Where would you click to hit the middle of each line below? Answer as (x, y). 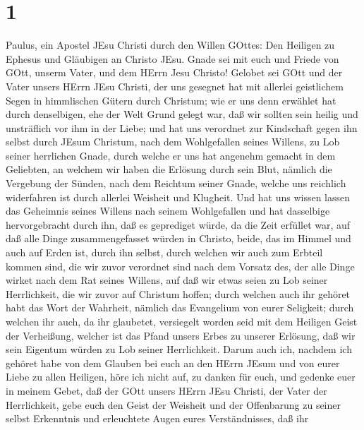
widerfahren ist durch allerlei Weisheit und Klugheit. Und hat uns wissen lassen (178, 197)
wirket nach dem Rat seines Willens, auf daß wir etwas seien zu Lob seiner (167, 280)
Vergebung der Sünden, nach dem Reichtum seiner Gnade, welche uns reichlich (176, 183)
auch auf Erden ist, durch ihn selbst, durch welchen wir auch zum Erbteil (164, 252)
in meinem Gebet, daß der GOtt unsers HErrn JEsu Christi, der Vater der (166, 390)
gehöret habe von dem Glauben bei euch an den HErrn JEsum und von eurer (173, 363)
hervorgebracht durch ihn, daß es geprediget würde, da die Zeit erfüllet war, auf (178, 224)
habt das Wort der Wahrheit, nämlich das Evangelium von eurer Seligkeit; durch (180, 307)
